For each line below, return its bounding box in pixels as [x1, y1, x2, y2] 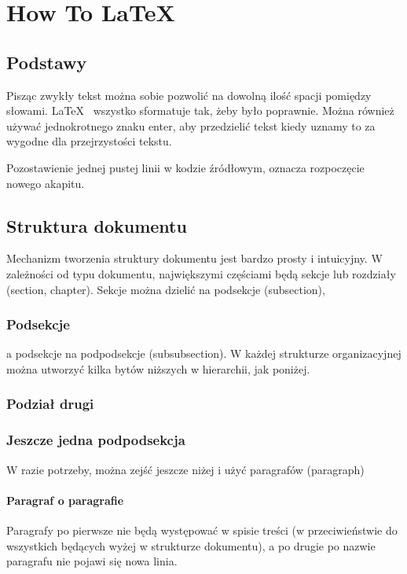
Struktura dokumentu [6, 213, 187, 237]
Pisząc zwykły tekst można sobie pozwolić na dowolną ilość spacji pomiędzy [6, 86, 372, 103]
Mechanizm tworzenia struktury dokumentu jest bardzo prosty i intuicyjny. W [6, 250, 383, 267]
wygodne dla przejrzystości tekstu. [6, 133, 172, 149]
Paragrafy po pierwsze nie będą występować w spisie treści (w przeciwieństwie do [6, 521, 398, 538]
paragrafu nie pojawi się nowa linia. [6, 553, 178, 569]
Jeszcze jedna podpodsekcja [6, 430, 185, 450]
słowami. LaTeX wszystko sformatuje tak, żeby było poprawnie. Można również [6, 102, 394, 119]
